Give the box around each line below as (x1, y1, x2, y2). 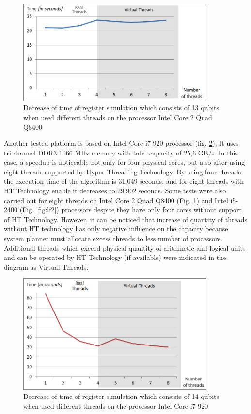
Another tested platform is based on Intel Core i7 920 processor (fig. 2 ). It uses (4, 138, 239, 148)
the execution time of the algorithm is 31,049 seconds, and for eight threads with (4, 176, 244, 186)
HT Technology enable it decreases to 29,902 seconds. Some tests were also (4, 186, 226, 196)
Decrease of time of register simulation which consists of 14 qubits (23, 391, 220, 401)
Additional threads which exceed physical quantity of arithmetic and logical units (4, 242, 246, 253)
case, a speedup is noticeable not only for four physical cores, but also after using (4, 157, 245, 167)
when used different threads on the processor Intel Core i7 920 (23, 400, 208, 411)
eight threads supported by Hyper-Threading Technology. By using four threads (4, 166, 241, 176)
